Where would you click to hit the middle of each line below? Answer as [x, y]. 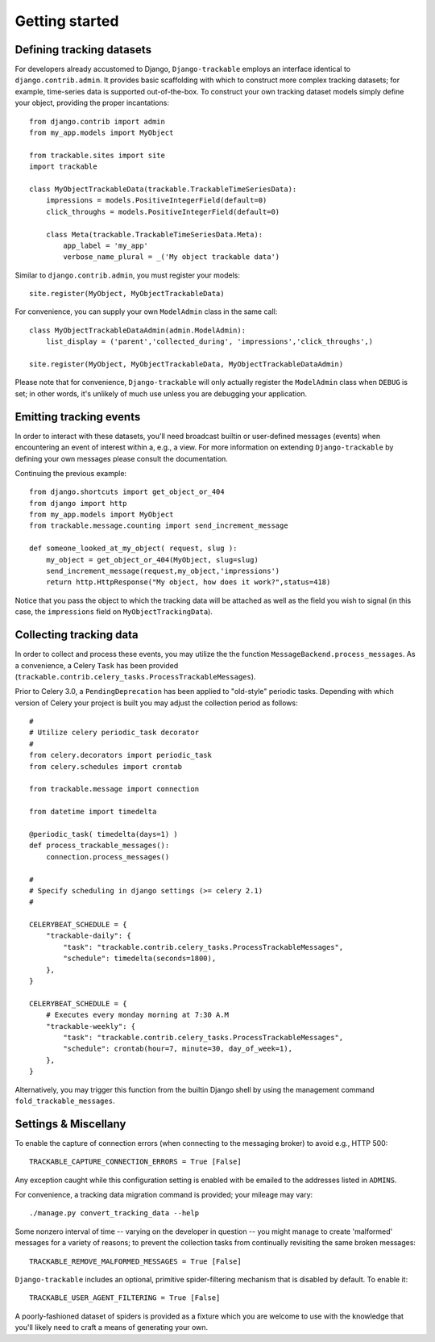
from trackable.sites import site [97, 155]
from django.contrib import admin [97, 121]
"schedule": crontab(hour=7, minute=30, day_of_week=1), [178, 1049]
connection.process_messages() [108, 857]
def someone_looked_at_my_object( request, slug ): [133, 548]
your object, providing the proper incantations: [92, 103]
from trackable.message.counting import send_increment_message [159, 526]
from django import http [78, 503]
